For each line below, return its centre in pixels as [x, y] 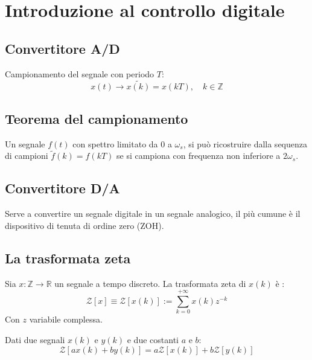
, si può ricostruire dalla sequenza [245, 143]
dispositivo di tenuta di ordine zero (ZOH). [84, 225]
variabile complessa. [66, 319]
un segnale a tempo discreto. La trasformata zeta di [150, 283]
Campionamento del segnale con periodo [80, 73]
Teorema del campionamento [97, 118]
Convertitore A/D [62, 48]
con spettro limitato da [115, 143]
